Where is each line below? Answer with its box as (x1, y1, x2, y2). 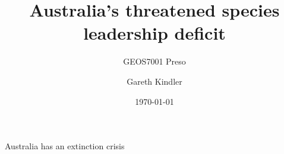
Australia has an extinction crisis (5, 140, 125, 152)
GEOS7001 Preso (123, 55, 186, 68)
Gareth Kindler (127, 75, 182, 87)
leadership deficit (83, 21, 226, 45)
